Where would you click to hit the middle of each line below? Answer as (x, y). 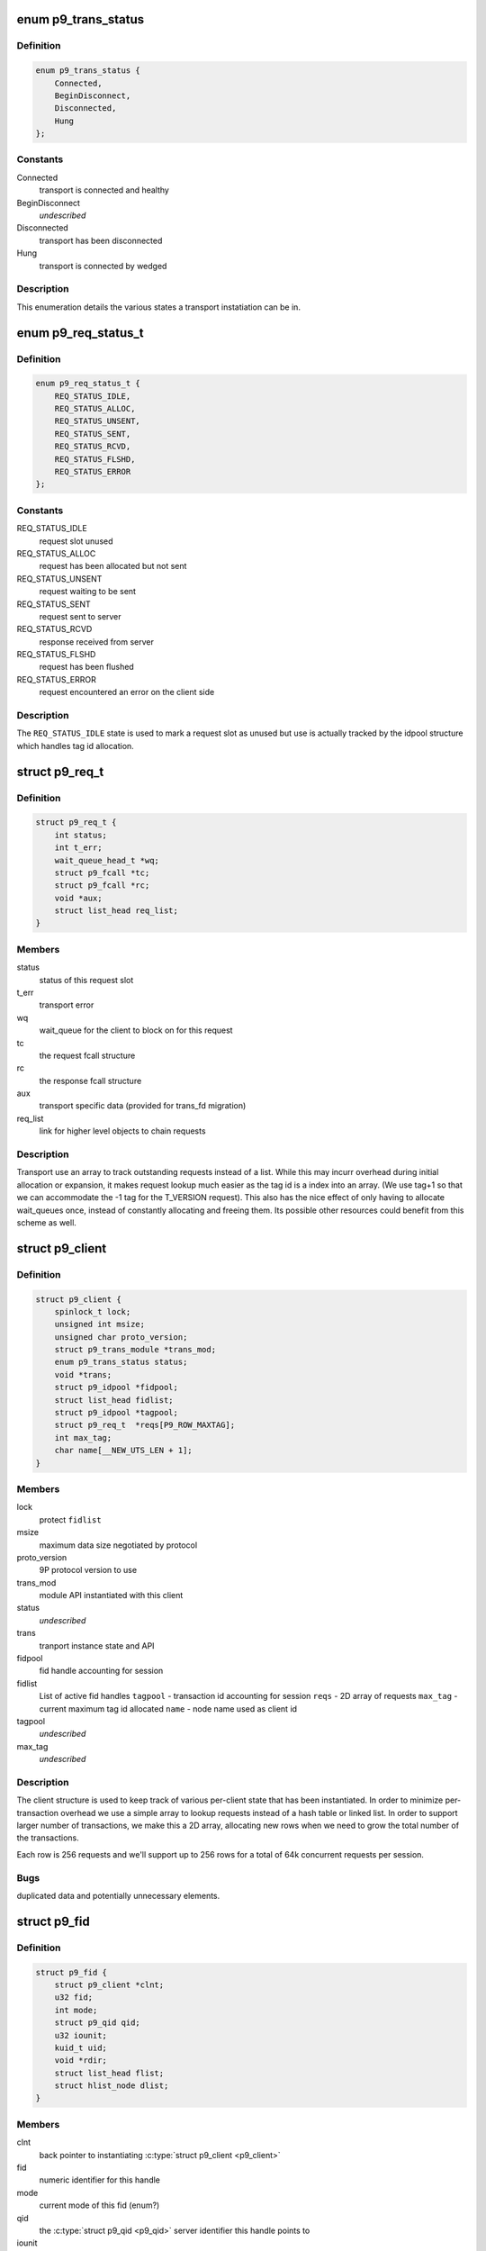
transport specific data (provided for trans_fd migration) (143, 1106)
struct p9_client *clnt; (109, 1984)
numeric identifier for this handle (100, 2180)
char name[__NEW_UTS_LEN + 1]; (123, 1451)
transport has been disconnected (101, 240)
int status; (81, 835)
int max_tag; (83, 1437)
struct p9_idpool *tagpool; (117, 1413)
